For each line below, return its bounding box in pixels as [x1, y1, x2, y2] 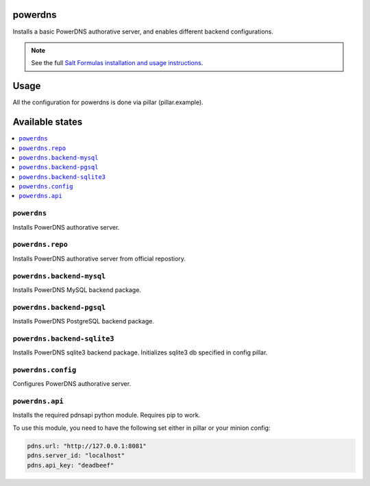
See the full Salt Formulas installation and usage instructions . [31, 59, 203, 67]
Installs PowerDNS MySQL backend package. [12, 285, 142, 294]
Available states [12, 117, 83, 128]
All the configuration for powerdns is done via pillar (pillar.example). [12, 98, 203, 106]
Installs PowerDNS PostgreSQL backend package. [12, 317, 154, 326]
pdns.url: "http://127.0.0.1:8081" [27, 442, 147, 450]
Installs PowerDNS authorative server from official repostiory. [12, 254, 186, 263]
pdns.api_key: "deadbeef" [27, 461, 114, 469]
